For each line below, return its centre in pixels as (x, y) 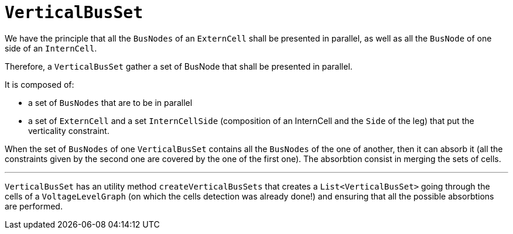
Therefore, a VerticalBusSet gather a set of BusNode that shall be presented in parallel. (179, 66)
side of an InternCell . (51, 48)
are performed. (34, 206)
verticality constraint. (69, 130)
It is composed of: (40, 84)
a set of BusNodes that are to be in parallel (110, 102)
